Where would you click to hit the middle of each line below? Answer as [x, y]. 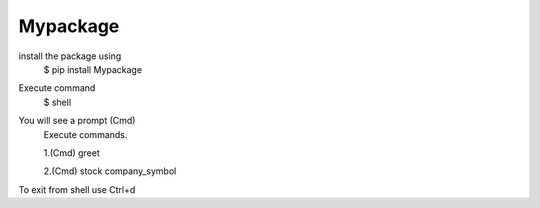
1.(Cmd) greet [71, 152]
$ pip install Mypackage [93, 69]
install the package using [70, 56]
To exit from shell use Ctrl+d [77, 189]
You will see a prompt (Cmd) [77, 121]
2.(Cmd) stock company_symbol [110, 171]
